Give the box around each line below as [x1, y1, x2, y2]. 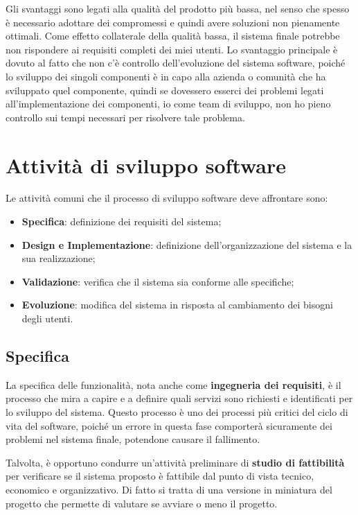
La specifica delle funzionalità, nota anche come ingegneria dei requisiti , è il [6, 377, 341, 392]
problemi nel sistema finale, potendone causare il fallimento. [6, 432, 260, 446]
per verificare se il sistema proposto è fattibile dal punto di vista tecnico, [6, 469, 314, 483]
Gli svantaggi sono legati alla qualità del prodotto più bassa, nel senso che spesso [6, 1, 350, 15]
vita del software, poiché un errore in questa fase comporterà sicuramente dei [6, 418, 332, 433]
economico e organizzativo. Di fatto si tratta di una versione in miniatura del [6, 482, 332, 496]
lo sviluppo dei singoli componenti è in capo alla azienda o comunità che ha [6, 69, 326, 83]
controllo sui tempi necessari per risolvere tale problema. [6, 110, 245, 124]
